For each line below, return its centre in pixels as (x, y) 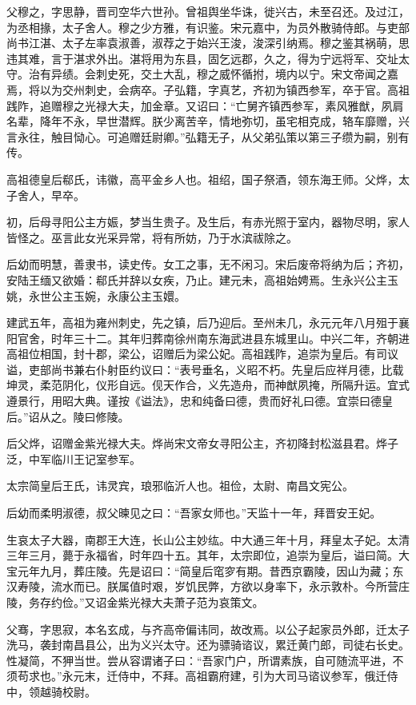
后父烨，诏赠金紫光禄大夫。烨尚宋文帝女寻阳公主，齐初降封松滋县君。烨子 (202, 443)
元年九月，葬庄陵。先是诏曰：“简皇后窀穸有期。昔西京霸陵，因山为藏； (205, 570)
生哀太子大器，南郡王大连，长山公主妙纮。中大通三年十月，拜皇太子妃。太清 (208, 539)
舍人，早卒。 (51, 195)
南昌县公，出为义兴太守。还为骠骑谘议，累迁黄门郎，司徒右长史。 (236, 645)
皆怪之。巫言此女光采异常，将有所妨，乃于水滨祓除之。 (152, 237)
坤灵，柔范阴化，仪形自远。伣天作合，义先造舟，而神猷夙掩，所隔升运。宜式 (208, 385)
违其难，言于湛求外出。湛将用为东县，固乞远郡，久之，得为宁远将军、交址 (202, 58)
